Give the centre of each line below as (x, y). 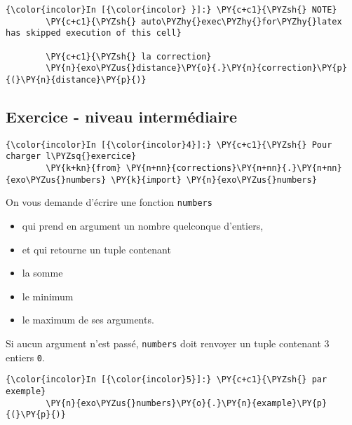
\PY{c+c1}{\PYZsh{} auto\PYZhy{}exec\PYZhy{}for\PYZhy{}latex (194, 21)
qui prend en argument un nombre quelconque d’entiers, (143, 226)
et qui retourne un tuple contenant (96, 249)
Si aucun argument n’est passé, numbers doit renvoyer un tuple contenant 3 (168, 343)
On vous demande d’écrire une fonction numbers (109, 202)
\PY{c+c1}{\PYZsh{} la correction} (129, 56)
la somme (42, 273)
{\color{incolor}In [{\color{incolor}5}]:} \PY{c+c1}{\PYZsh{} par (167, 380)
